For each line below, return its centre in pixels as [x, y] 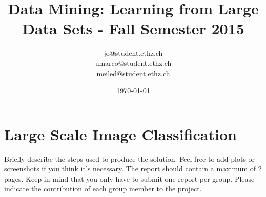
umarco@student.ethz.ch [133, 63]
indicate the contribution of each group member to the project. [103, 189]
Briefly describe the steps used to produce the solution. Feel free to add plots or [130, 158]
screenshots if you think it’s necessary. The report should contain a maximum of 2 [133, 169]
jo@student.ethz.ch [133, 53]
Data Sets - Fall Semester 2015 [133, 28]
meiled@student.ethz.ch [133, 73]
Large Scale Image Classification [120, 134]
